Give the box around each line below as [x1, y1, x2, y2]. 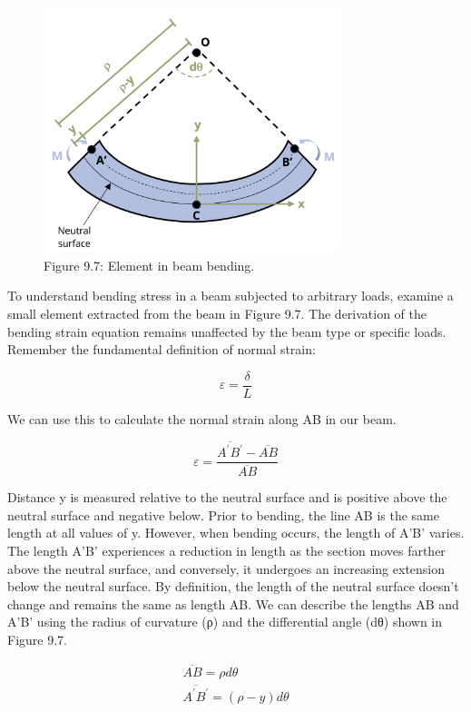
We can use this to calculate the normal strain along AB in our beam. [7, 409, 397, 428]
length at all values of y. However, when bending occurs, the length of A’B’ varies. [7, 523, 465, 542]
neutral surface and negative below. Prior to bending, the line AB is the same [7, 505, 439, 524]
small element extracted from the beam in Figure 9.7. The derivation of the [7, 303, 427, 322]
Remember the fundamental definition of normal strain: [7, 340, 316, 359]
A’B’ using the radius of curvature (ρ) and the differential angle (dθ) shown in [7, 612, 443, 631]
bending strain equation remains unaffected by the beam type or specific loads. [7, 321, 446, 341]
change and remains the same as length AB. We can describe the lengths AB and [7, 594, 459, 613]
